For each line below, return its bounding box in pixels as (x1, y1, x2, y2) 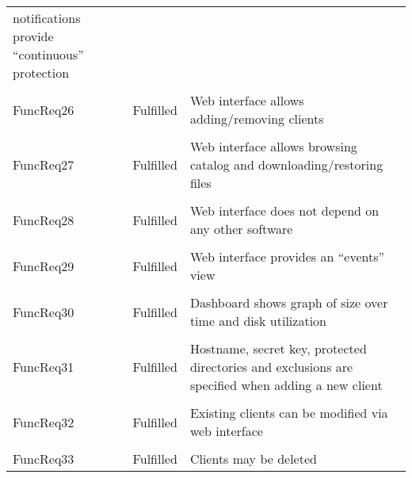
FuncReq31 (13, 358, 74, 376)
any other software (189, 220, 293, 238)
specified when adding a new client (189, 376, 383, 394)
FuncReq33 (13, 449, 74, 468)
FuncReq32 (13, 412, 74, 431)
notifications (13, 9, 81, 27)
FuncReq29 (13, 256, 74, 275)
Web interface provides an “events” (189, 247, 385, 266)
